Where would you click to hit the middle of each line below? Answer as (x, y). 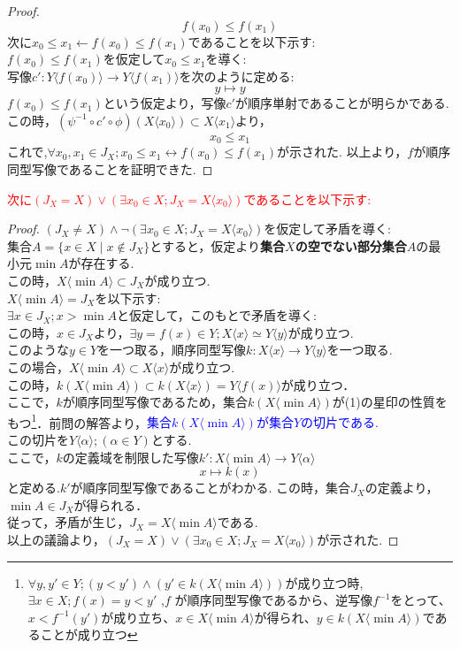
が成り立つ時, (324, 582)
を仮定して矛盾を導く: (327, 229)
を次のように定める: (237, 76)
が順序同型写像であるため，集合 (155, 402)
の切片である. (340, 422)
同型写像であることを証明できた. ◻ (110, 169)
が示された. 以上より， (342, 152)
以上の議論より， (56, 539)
